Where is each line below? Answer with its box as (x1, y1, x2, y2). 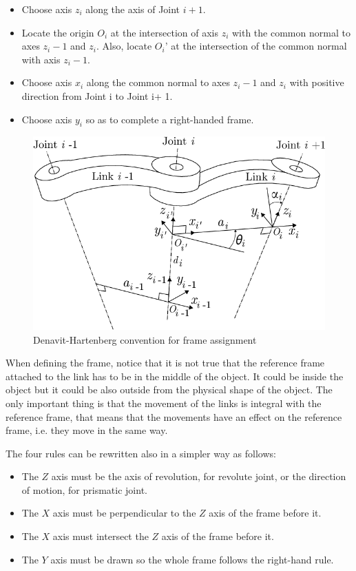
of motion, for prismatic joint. (21, 482, 147, 497)
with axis (21, 52, 61, 66)
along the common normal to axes (86, 75, 230, 90)
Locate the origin (21, 25, 94, 39)
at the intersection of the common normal (171, 39, 347, 53)
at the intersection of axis (110, 25, 218, 39)
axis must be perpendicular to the (52, 506, 196, 520)
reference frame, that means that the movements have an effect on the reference (6, 409, 342, 424)
